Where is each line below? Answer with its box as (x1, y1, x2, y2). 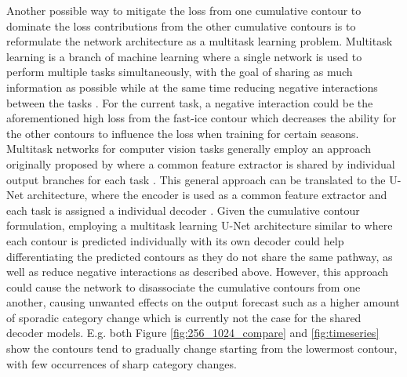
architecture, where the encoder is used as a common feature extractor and (27, 187, 387, 203)
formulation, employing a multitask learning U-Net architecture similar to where (6, 217, 393, 234)
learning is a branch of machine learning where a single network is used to (6, 48, 362, 64)
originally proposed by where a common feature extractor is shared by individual (6, 155, 395, 172)
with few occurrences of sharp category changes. (6, 355, 237, 372)
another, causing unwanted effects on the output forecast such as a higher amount (6, 294, 400, 310)
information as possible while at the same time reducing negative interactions (6, 78, 378, 95)
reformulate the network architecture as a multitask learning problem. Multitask (6, 33, 393, 49)
